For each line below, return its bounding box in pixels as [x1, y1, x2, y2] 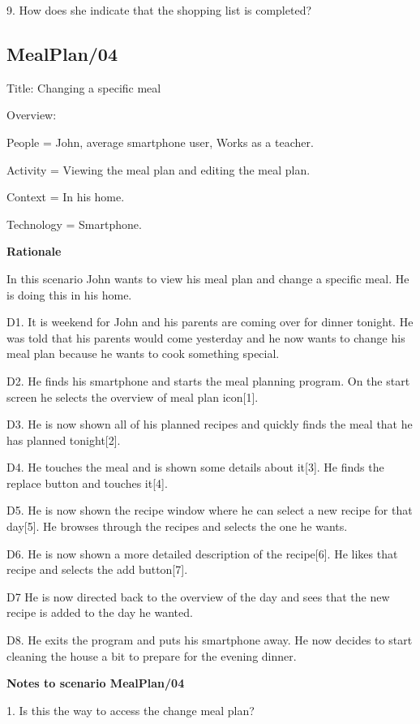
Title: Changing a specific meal [6, 79, 161, 96]
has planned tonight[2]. [6, 431, 121, 448]
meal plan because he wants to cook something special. [6, 345, 280, 362]
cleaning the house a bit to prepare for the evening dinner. [6, 647, 297, 664]
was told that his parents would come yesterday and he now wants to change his [6, 329, 405, 346]
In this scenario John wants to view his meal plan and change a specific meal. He [6, 269, 409, 287]
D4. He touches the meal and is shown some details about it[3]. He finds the [6, 459, 384, 476]
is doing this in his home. [6, 286, 132, 303]
